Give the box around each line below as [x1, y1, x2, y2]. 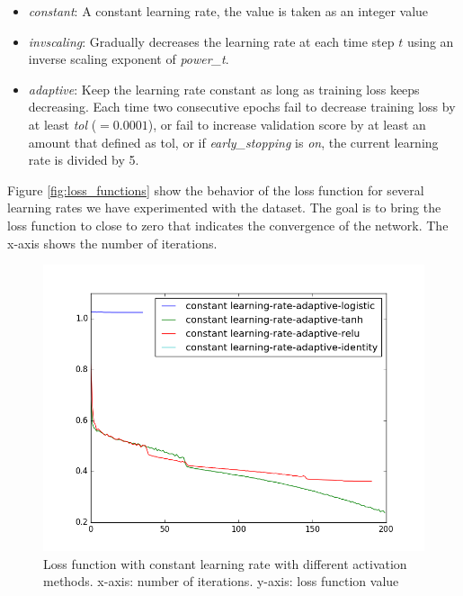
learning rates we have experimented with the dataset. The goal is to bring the [7, 198, 441, 217]
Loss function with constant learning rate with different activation [43, 554, 407, 573]
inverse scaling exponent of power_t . [28, 50, 229, 68]
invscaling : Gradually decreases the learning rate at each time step [28, 32, 395, 50]
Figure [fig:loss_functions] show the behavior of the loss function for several [7, 180, 424, 199]
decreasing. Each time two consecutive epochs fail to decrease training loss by [28, 97, 456, 116]
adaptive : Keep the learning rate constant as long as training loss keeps [28, 79, 420, 98]
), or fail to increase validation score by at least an [147, 114, 426, 133]
